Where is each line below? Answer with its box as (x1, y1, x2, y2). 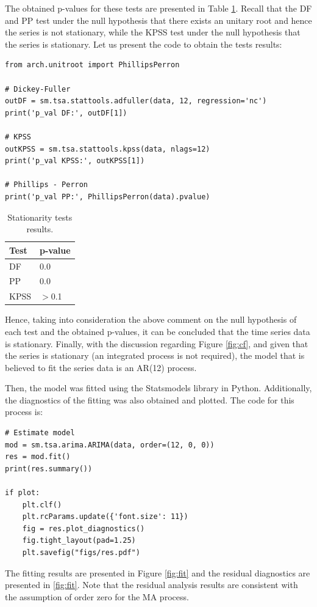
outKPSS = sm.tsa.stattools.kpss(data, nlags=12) (5, 144, 210, 153)
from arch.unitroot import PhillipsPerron (5, 61, 180, 70)
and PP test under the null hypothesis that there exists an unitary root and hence (5, 13, 312, 26)
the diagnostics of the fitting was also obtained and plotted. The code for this (5, 393, 294, 406)
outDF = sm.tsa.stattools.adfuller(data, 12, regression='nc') (5, 97, 267, 106)
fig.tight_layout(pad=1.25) (22, 536, 136, 545)
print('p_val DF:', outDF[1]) (5, 108, 127, 117)
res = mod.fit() (5, 452, 71, 462)
